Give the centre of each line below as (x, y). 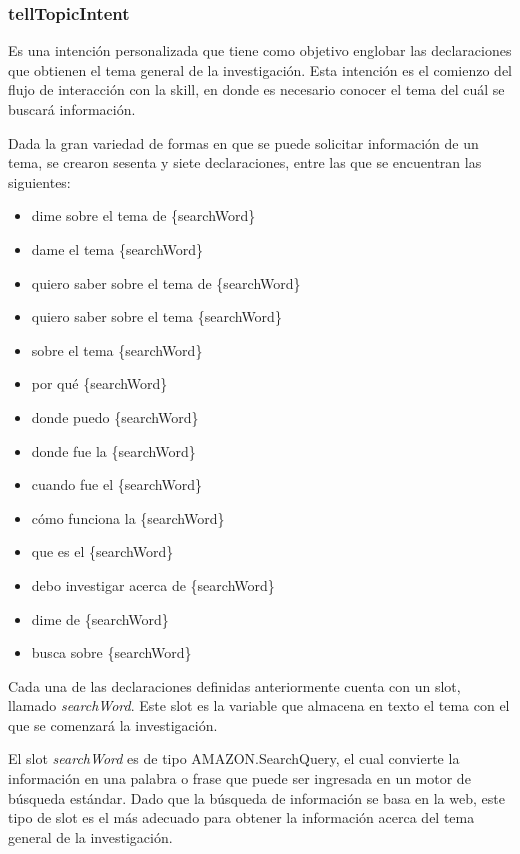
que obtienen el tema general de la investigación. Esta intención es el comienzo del (260, 69)
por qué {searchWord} (99, 383)
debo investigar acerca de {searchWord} (153, 584)
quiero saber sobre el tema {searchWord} (156, 316)
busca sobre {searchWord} (111, 652)
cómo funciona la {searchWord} (128, 517)
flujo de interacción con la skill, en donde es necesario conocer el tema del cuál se (256, 89)
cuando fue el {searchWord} (116, 484)
